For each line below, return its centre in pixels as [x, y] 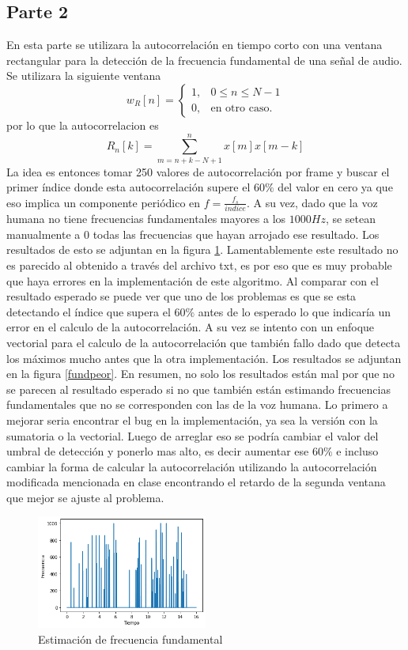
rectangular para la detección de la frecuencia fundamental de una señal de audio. [204, 60]
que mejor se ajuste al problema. [85, 497]
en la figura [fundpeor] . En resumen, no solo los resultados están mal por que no [200, 374]
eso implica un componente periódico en [104, 202]
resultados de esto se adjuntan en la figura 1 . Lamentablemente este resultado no [202, 249]
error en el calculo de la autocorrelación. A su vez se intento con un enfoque [191, 327]
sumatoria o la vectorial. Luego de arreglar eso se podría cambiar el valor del [193, 435]
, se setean [351, 219]
